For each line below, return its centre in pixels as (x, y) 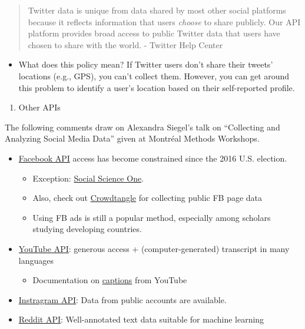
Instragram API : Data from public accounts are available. (122, 299)
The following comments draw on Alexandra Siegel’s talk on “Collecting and (142, 127)
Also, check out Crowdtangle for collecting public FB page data (147, 198)
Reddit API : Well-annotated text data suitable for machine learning (141, 319)
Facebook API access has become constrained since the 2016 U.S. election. (153, 158)
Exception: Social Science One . (88, 178)
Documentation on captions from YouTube (110, 280)
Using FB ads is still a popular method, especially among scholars (152, 217)
